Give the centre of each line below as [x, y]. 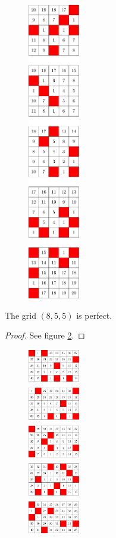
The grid [21, 315]
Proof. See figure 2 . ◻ [45, 335]
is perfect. [94, 315]
